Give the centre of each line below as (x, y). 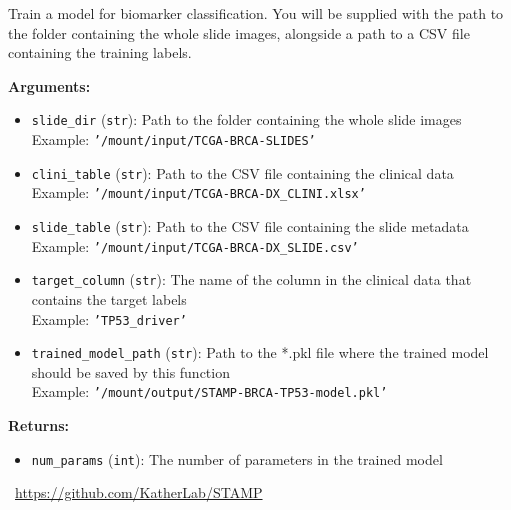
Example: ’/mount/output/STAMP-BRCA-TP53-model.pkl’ (209, 391)
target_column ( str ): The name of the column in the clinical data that (251, 279)
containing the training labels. (100, 52)
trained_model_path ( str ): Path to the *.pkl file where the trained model (260, 352)
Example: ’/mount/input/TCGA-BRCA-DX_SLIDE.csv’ (195, 245)
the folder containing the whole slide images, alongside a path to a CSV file (239, 32)
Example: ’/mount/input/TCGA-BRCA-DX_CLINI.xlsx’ (198, 192)
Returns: (39, 425)
